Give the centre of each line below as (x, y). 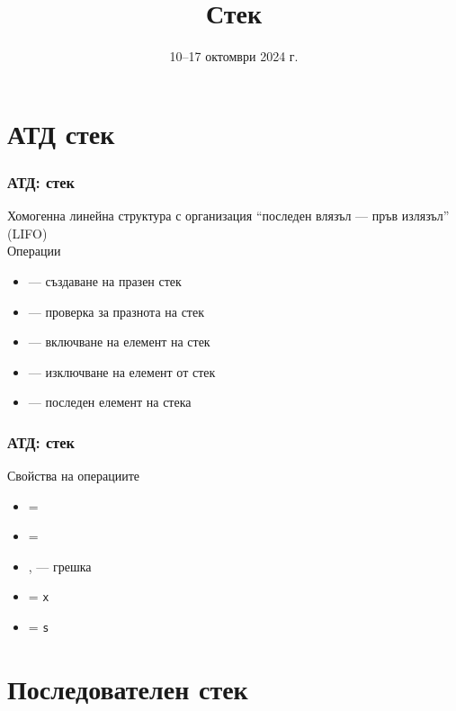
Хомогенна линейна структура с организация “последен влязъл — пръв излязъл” (228, 216)
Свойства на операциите (74, 476)
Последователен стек (128, 688)
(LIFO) (27, 233)
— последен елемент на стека (110, 402)
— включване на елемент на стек (119, 342)
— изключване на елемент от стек (122, 371)
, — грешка (60, 566)
